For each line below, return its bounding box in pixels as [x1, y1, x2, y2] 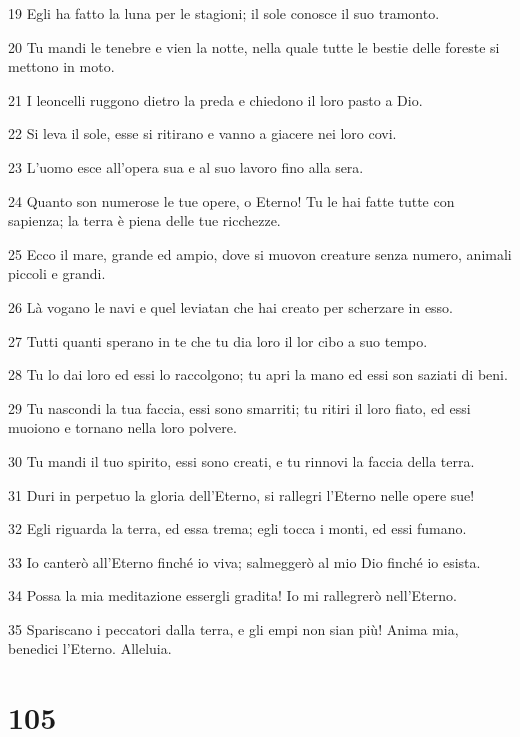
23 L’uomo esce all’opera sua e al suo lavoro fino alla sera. [8, 156, 364, 177]
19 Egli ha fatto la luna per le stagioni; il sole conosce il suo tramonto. [8, 3, 440, 23]
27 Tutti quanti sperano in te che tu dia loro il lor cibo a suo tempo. [8, 330, 428, 351]
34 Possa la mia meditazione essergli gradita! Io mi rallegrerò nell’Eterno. [8, 585, 457, 606]
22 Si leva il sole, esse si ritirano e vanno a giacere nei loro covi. [8, 123, 397, 144]
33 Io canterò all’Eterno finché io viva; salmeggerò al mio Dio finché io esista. [8, 551, 481, 572]
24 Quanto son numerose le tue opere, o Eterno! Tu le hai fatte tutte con [8, 190, 455, 211]
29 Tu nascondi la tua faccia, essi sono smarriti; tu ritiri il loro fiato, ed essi [8, 397, 471, 418]
